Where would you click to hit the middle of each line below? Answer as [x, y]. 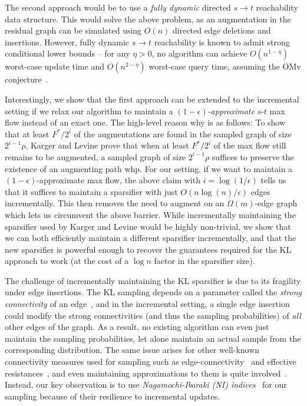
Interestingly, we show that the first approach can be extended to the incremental [152, 99]
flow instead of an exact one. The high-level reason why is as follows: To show [145, 122]
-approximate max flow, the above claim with [118, 180]
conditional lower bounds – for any [67, 53]
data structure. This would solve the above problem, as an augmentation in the [148, 19]
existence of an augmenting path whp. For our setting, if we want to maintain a [149, 168]
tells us [273, 180]
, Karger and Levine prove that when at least [107, 145]
